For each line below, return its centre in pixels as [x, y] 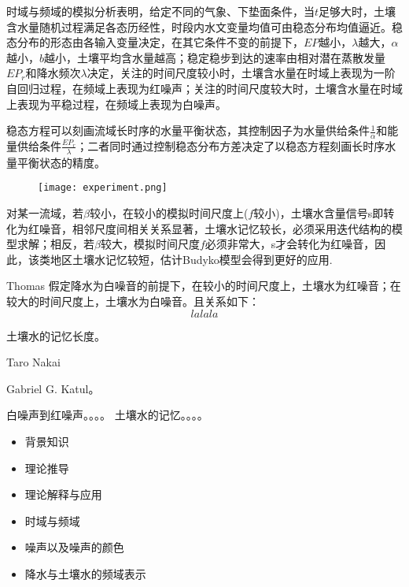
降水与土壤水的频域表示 [85, 573]
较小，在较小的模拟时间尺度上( [169, 213]
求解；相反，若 [55, 244]
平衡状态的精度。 [61, 162]
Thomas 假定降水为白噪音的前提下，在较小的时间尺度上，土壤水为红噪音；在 [204, 286]
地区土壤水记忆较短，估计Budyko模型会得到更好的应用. [191, 259]
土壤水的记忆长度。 [56, 335]
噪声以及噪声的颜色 [74, 547]
